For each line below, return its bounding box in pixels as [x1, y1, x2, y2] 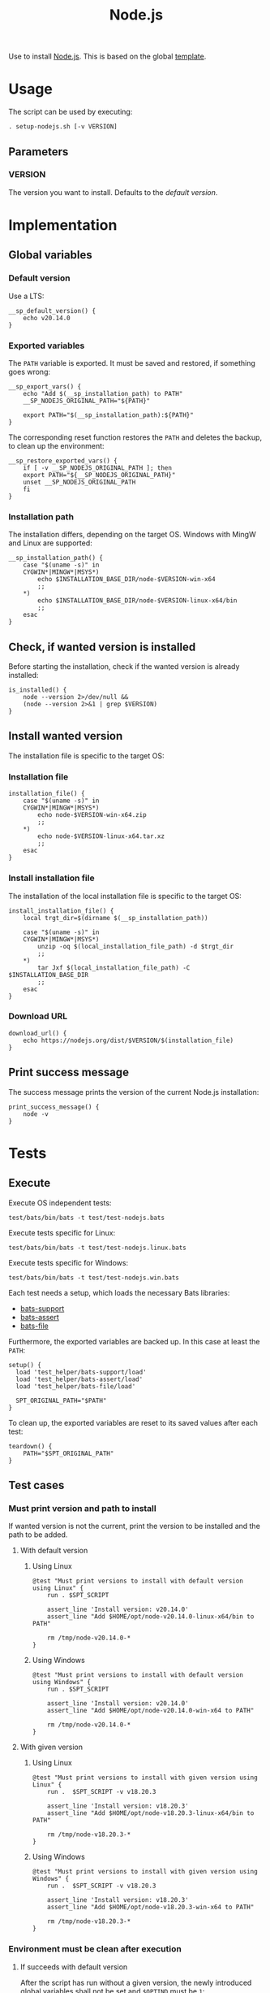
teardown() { [8, 1442, 53, 1450]
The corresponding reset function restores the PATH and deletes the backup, [8, 432, 262, 442]
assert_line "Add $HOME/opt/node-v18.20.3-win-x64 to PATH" [47, 1904, 255, 1912]
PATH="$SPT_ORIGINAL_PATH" [23, 1449, 114, 1457]
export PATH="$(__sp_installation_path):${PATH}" [23, 410, 195, 419]
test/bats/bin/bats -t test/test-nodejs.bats [8, 1214, 165, 1222]
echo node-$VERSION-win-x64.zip [37, 811, 148, 819]
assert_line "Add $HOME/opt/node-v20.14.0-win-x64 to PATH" [47, 1707, 255, 1715]
